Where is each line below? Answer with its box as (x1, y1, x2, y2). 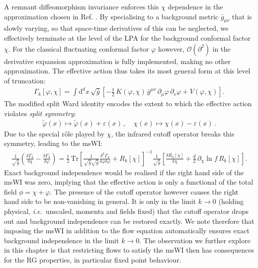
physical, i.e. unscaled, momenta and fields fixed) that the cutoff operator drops (4, 205, 249, 216)
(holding (218, 196, 244, 206)
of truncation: (4, 75, 46, 85)
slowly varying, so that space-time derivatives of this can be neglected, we (4, 23, 229, 33)
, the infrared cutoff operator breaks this (111, 128, 235, 138)
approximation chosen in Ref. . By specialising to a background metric (4, 11, 219, 21)
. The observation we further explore (139, 235, 251, 245)
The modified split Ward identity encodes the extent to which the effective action (4, 98, 252, 109)
